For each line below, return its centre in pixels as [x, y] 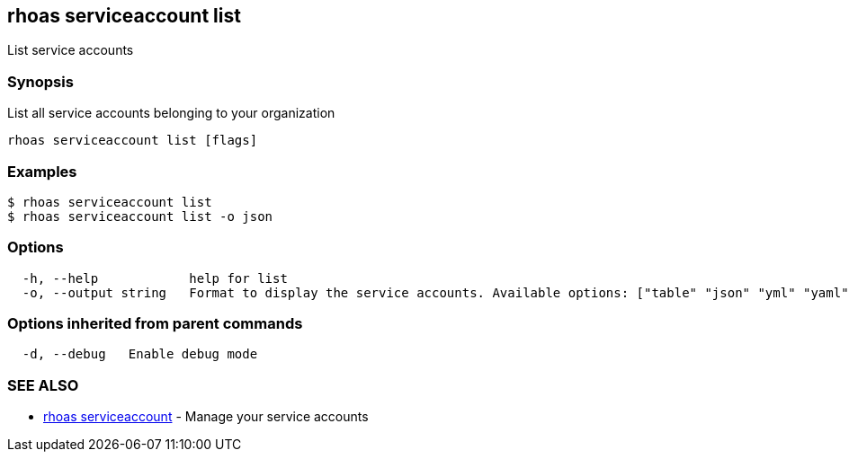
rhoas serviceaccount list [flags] [133, 141]
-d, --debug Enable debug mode [140, 354]
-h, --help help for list [155, 278]
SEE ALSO [43, 385]
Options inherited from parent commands [155, 324]
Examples [42, 171]
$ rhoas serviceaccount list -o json [140, 216]
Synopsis [40, 81]
